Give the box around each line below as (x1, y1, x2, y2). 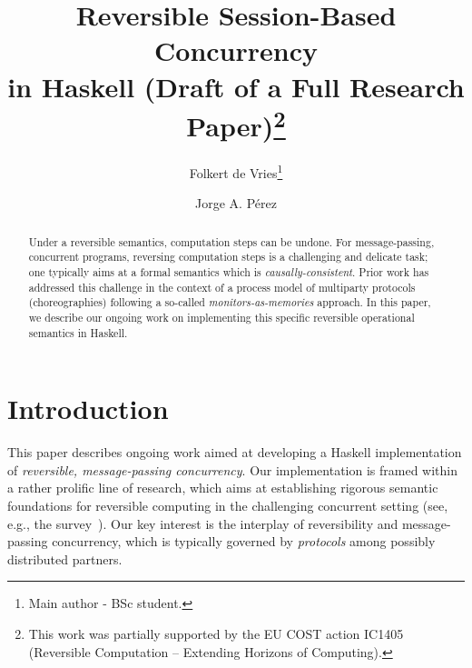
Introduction (7, 390, 169, 427)
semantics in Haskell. (28, 324, 128, 340)
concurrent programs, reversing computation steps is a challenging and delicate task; (28, 249, 428, 264)
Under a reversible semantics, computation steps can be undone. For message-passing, (28, 234, 435, 249)
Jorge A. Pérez (195, 194, 277, 213)
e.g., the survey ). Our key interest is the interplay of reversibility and (7, 513, 398, 533)
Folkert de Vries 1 (189, 161, 283, 182)
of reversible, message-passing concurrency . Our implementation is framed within (7, 460, 457, 479)
